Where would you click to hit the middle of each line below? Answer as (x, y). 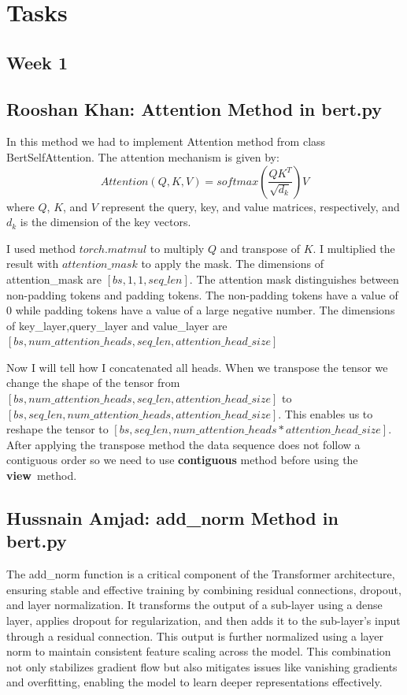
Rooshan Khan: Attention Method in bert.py (194, 108)
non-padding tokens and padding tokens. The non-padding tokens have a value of (202, 294)
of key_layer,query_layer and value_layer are (117, 325)
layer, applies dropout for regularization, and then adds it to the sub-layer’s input (203, 621)
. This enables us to (326, 413)
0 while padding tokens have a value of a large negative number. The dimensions (201, 310)
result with (33, 264)
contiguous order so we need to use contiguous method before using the (182, 460)
